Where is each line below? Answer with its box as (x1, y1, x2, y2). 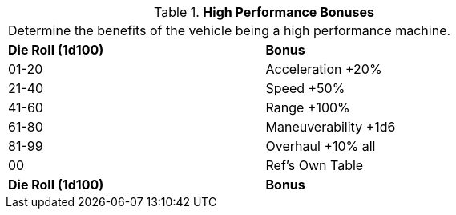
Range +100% (265, 99, 350, 116)
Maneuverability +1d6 (265, 119, 396, 135)
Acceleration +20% (265, 61, 382, 77)
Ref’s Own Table (265, 157, 364, 173)
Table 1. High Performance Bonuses (154, 4, 374, 20)
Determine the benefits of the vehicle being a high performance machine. (8, 22, 451, 39)
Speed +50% (265, 80, 345, 96)
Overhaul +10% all (265, 138, 376, 154)
